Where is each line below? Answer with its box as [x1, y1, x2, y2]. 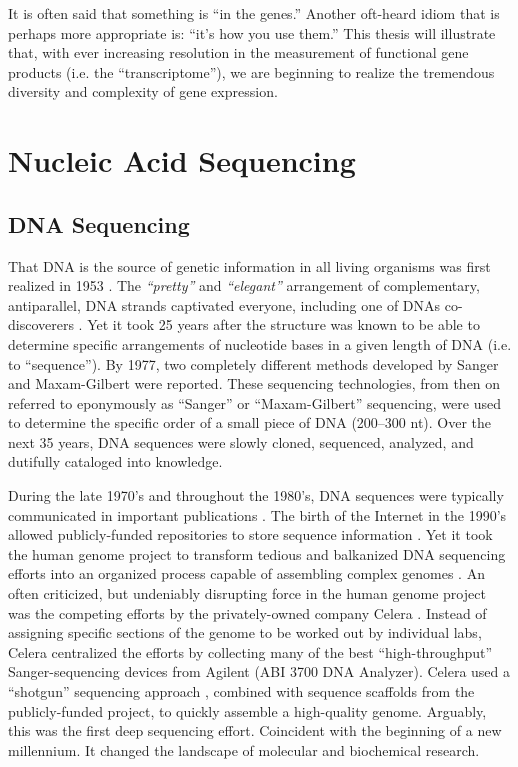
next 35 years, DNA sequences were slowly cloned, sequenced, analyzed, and [8, 431, 474, 452]
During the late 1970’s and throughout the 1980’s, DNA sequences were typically [8, 485, 504, 506]
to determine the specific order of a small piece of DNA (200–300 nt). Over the [8, 412, 492, 433]
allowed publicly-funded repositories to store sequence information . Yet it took [8, 524, 493, 545]
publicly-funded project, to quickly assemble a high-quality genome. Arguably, [8, 700, 487, 721]
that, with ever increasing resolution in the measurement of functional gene [8, 42, 469, 63]
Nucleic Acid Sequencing [8, 140, 356, 181]
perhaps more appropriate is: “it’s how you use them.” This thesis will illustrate [8, 22, 496, 43]
